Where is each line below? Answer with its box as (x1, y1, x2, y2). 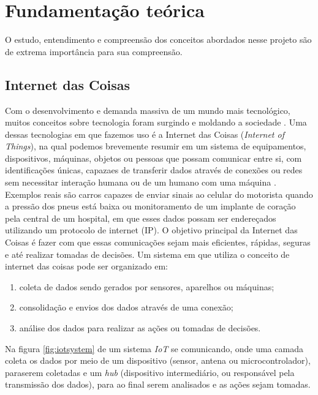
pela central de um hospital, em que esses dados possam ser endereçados (5, 211, 276, 224)
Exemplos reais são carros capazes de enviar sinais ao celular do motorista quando (5, 187, 313, 200)
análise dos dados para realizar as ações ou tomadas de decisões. (19, 322, 261, 334)
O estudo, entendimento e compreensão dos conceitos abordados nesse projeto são (5, 33, 312, 46)
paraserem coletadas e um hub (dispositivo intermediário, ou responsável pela (5, 366, 295, 378)
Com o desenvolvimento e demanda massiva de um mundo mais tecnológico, (5, 103, 290, 116)
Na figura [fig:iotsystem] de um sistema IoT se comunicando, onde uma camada (5, 342, 303, 355)
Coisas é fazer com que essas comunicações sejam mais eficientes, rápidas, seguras (5, 236, 311, 249)
